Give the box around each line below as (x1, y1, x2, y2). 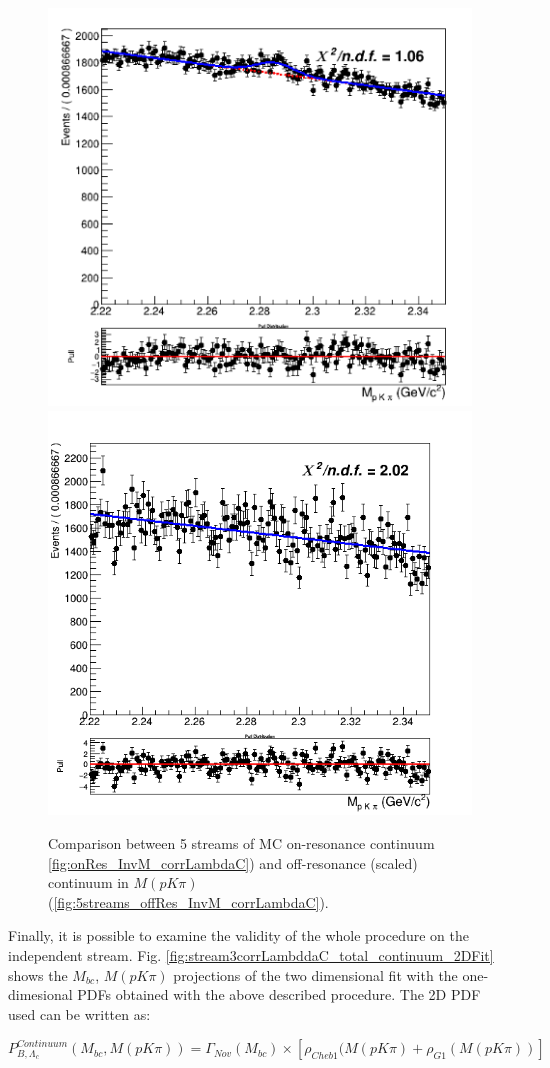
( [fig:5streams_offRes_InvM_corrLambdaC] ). (48, 891, 329, 912)
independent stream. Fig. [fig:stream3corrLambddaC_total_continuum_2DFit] (8, 944, 494, 965)
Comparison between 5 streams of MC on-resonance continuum (48, 832, 435, 853)
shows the (8, 964, 68, 985)
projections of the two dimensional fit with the (173, 964, 458, 985)
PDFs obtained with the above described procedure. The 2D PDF (77, 984, 481, 1005)
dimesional (8, 984, 73, 1005)
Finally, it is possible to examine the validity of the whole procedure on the (8, 925, 469, 946)
